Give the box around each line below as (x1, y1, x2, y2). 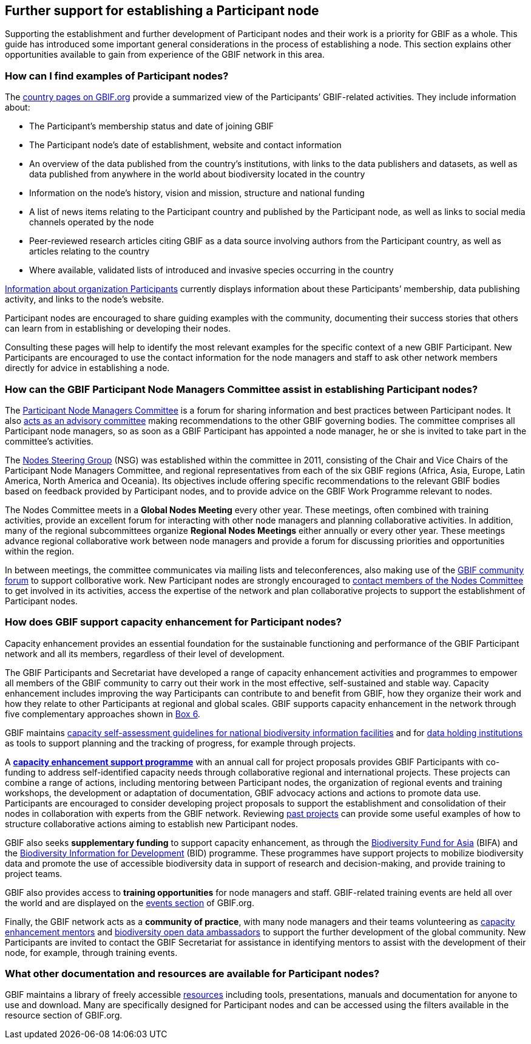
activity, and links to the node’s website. (5, 294, 164, 305)
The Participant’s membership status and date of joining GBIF (29, 121, 274, 132)
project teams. (5, 868, 63, 879)
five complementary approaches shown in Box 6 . (5, 708, 200, 719)
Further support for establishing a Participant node (5, 3, 319, 18)
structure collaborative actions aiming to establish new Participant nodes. (5, 818, 299, 829)
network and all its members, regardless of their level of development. (5, 648, 285, 659)
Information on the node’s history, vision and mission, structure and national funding (29, 188, 365, 199)
